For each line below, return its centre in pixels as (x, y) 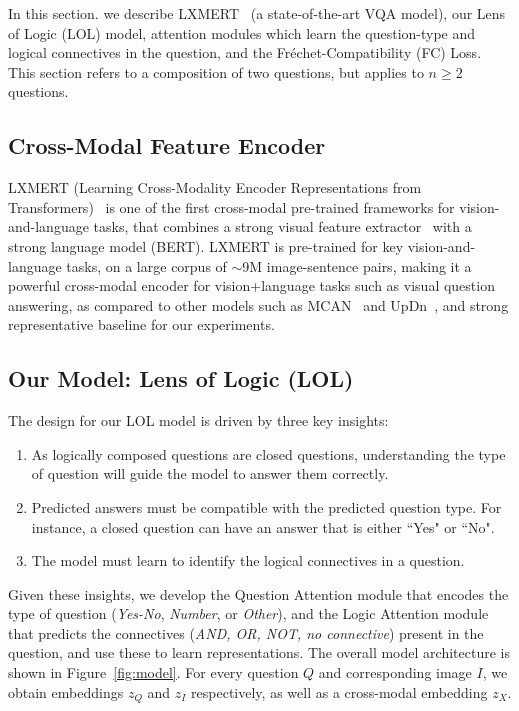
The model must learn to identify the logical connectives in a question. (248, 560)
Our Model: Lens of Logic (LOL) (181, 378)
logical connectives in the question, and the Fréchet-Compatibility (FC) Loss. (245, 52)
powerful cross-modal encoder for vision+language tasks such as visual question (251, 285)
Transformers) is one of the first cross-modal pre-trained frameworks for (231, 206)
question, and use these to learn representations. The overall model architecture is (259, 652)
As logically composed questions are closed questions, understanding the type (268, 453)
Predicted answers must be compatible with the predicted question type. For (266, 506)
